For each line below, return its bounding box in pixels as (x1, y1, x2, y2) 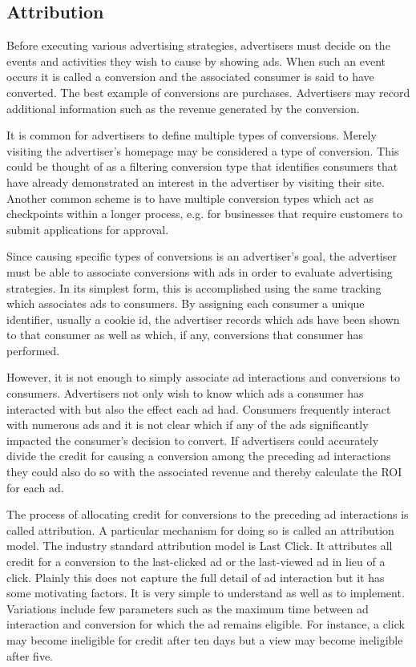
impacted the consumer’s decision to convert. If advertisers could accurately (6, 431, 379, 448)
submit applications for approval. (6, 220, 169, 237)
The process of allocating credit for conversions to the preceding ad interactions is (6, 506, 409, 523)
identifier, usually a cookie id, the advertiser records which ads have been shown (6, 310, 400, 327)
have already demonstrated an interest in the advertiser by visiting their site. (6, 173, 385, 190)
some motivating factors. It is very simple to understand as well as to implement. (6, 584, 405, 601)
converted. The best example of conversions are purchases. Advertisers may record (6, 83, 410, 100)
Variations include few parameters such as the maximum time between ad (6, 600, 369, 616)
